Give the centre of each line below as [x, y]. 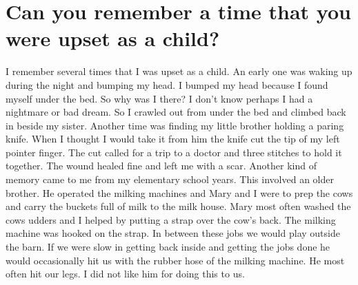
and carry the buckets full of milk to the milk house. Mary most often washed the [178, 206]
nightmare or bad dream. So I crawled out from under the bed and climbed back [176, 112]
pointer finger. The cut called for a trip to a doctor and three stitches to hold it [174, 152]
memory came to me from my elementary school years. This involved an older [170, 179]
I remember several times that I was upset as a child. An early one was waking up [179, 71]
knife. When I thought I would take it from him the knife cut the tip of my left [173, 139]
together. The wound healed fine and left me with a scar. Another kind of [161, 166]
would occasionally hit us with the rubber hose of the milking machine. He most [175, 260]
